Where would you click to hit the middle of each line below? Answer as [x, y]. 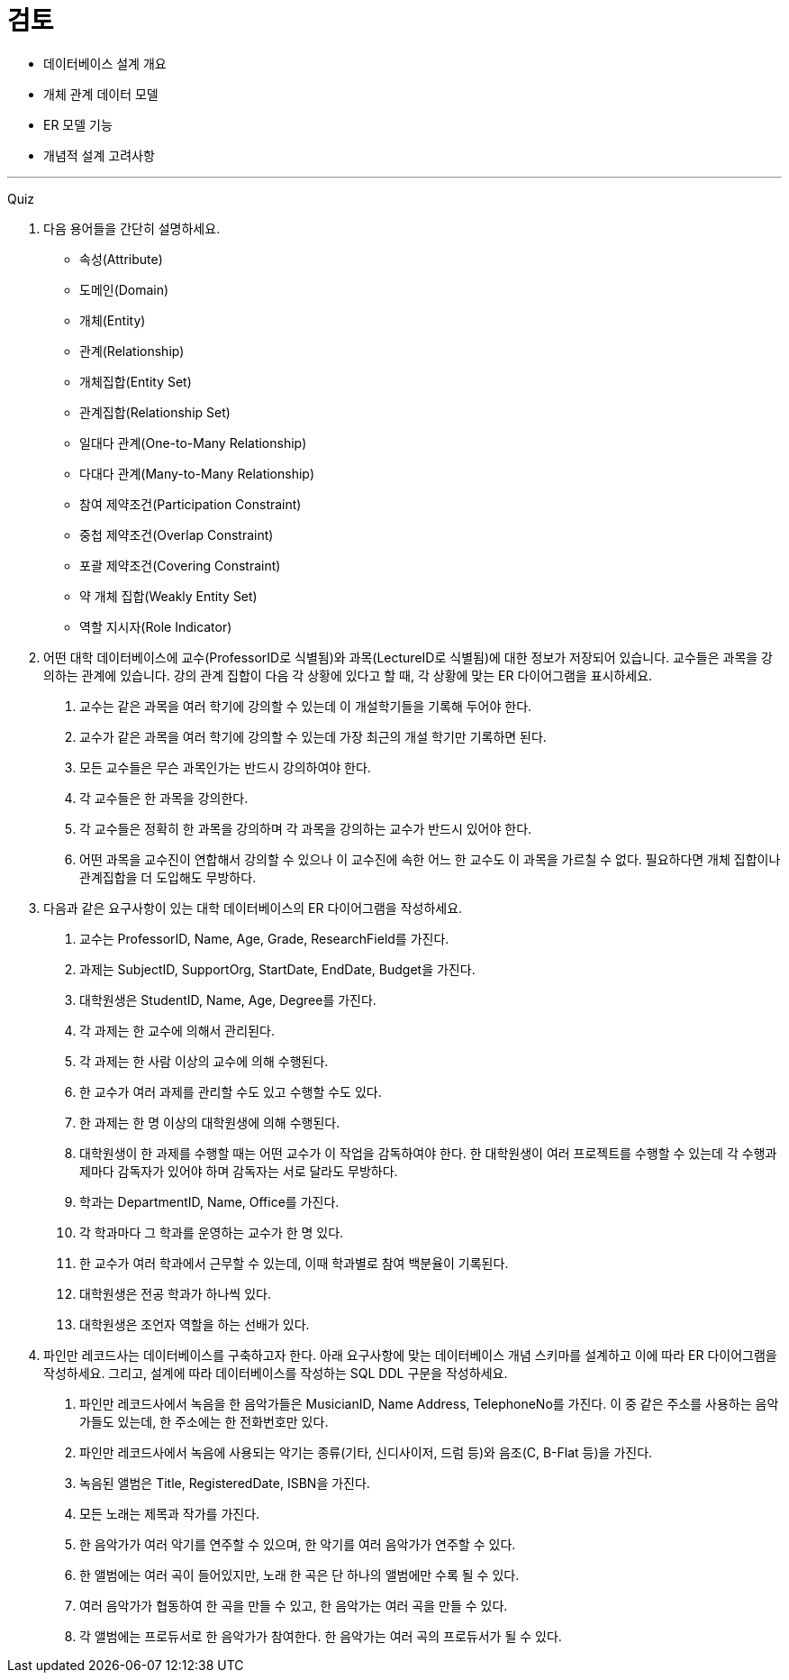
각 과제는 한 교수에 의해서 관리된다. [177, 1030]
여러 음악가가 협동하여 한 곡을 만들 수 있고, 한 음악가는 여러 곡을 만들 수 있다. [294, 1605]
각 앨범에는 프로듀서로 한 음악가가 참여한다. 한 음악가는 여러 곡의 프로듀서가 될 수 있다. [321, 1636]
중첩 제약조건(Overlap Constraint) [177, 534]
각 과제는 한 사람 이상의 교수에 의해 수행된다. [204, 1061]
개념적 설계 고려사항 [99, 155]
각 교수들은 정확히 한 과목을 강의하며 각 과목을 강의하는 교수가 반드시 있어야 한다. [306, 828]
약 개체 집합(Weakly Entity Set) [168, 596]
